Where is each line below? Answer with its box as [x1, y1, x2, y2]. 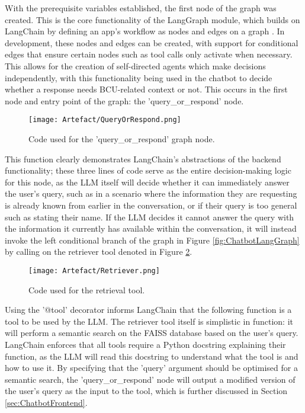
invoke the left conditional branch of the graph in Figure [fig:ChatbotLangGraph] [5, 233, 300, 246]
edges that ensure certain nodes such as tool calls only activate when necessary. [5, 48, 293, 60]
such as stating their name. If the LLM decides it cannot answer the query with [5, 210, 294, 223]
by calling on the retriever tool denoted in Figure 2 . [5, 245, 192, 258]
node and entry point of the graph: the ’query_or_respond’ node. [5, 94, 244, 107]
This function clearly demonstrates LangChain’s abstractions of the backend [5, 152, 281, 165]
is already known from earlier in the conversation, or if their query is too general [5, 199, 297, 211]
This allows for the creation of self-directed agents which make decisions [5, 59, 266, 72]
